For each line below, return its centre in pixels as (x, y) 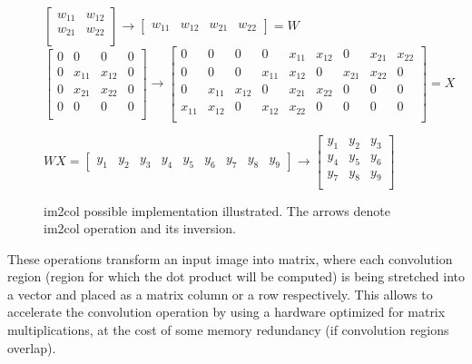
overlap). (32, 347)
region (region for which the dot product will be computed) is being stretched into (236, 276)
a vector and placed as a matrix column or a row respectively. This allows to (220, 294)
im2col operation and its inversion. (140, 228)
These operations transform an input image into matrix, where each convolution (230, 258)
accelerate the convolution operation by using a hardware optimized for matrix (226, 312)
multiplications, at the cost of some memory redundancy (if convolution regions (228, 330)
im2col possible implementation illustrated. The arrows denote (217, 210)
